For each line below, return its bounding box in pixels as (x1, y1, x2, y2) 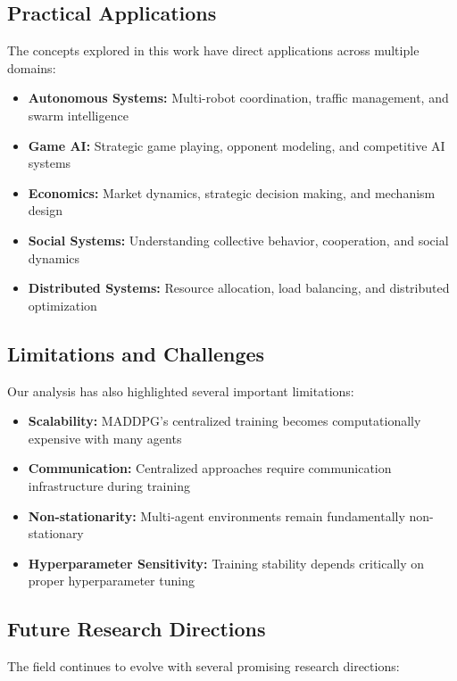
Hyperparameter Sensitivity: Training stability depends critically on (28, 553, 425, 572)
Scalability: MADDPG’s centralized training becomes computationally (28, 411, 421, 430)
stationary (28, 524, 84, 543)
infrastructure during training (28, 476, 190, 494)
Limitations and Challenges (7, 339, 265, 367)
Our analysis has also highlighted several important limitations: (7, 381, 354, 400)
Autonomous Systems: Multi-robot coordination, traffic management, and (28, 88, 449, 107)
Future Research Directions (7, 615, 266, 643)
